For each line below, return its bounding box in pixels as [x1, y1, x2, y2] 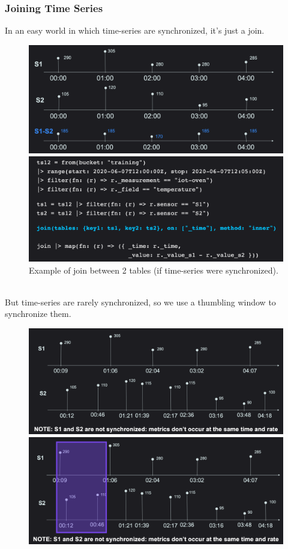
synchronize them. [5, 307, 71, 320]
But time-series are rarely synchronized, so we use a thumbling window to [5, 295, 276, 308]
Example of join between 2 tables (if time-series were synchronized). [29, 263, 278, 276]
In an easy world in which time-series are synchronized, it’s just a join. [5, 24, 265, 37]
